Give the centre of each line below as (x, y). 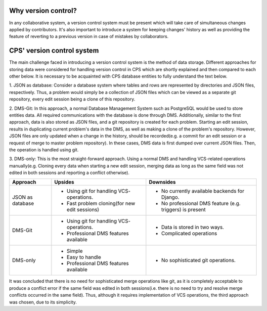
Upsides (64, 182)
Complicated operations (189, 233)
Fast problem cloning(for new (101, 204)
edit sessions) (83, 210)
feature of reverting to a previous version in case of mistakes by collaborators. (89, 37)
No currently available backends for (203, 191)
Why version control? (43, 11)
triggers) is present (183, 210)
